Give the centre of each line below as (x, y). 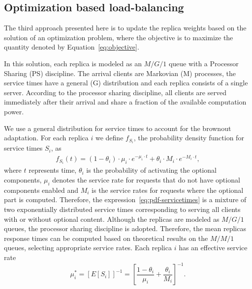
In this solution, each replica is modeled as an (73, 63)
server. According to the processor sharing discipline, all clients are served (115, 92)
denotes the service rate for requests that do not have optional (146, 180)
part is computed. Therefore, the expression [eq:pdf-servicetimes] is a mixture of (125, 199)
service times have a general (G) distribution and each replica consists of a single (126, 83)
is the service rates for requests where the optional (168, 190)
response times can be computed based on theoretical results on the (106, 238)
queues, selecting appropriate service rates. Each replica (88, 248)
